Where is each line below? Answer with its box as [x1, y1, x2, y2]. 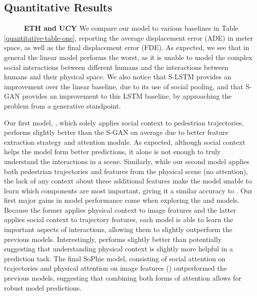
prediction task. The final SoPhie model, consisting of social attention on [4, 253, 226, 263]
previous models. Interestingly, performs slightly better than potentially [4, 234, 222, 244]
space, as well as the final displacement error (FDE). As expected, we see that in [4, 42, 250, 53]
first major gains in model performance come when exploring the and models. [4, 195, 240, 205]
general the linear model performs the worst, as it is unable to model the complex [4, 52, 253, 62]
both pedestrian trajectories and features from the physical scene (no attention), [4, 166, 248, 176]
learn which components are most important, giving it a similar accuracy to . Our [4, 185, 253, 195]
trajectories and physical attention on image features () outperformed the [4, 263, 227, 273]
